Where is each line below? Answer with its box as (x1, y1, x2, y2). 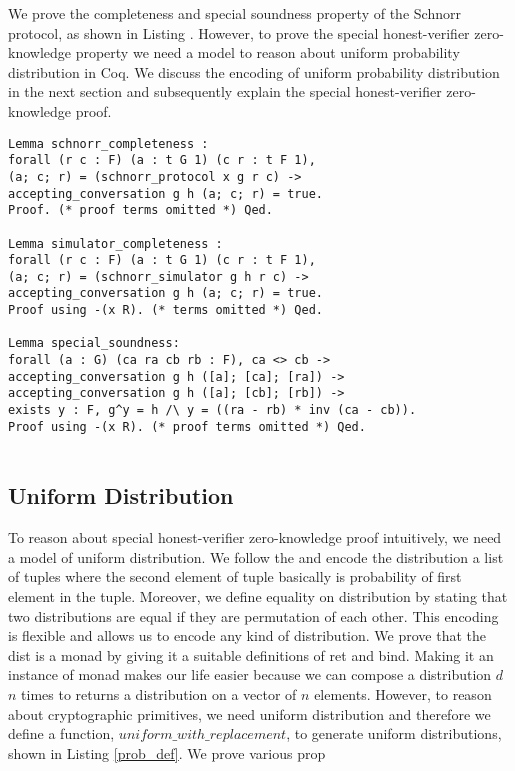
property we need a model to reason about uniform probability (75, 42, 460, 63)
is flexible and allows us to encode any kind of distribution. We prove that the (8, 625, 486, 646)
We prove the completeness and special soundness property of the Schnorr (8, 3, 461, 23)
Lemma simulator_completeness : (8, 236, 223, 251)
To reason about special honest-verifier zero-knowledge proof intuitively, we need (8, 527, 502, 548)
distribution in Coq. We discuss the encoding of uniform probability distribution (8, 61, 500, 82)
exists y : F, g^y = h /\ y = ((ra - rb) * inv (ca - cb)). (8, 403, 417, 418)
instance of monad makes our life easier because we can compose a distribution (8, 664, 492, 685)
